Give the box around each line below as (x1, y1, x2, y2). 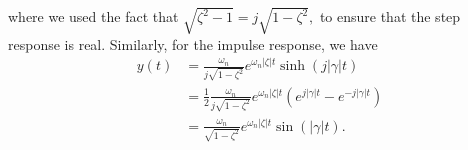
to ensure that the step (319, 6, 461, 27)
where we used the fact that (8, 6, 179, 27)
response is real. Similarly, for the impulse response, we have (8, 33, 378, 54)
